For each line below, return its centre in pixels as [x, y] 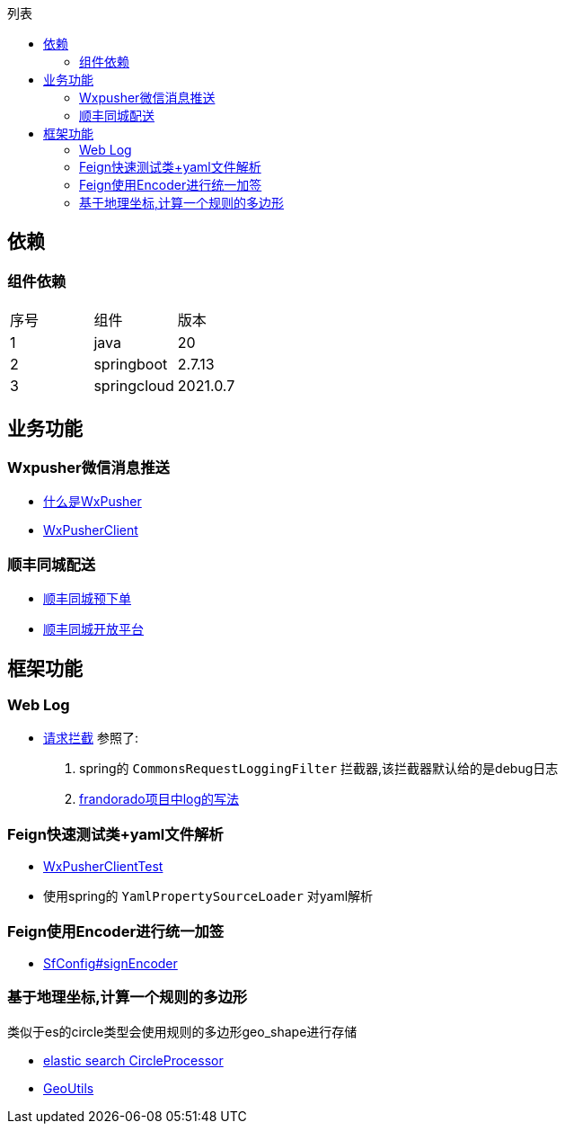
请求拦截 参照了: [91, 738]
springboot [131, 365]
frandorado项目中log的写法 [159, 799]
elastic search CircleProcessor [133, 1060]
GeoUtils [69, 1088]
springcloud [134, 386]
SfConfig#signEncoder [110, 963]
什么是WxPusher [93, 502]
